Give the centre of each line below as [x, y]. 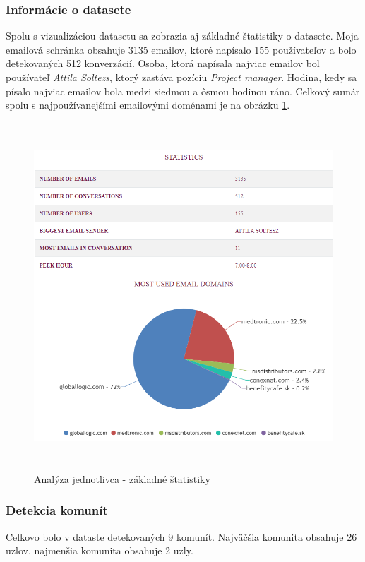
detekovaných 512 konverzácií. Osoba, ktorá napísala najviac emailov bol [163, 63]
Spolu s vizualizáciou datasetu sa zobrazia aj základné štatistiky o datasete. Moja [182, 36]
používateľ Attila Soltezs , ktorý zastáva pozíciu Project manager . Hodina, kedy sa [181, 77]
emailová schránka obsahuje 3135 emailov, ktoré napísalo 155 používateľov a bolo [181, 49]
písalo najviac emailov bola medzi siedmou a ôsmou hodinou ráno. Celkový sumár [183, 91]
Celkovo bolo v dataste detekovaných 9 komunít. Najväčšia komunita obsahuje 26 [181, 536]
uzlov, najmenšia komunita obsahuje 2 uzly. [100, 550]
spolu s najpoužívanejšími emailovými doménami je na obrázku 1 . [148, 105]
